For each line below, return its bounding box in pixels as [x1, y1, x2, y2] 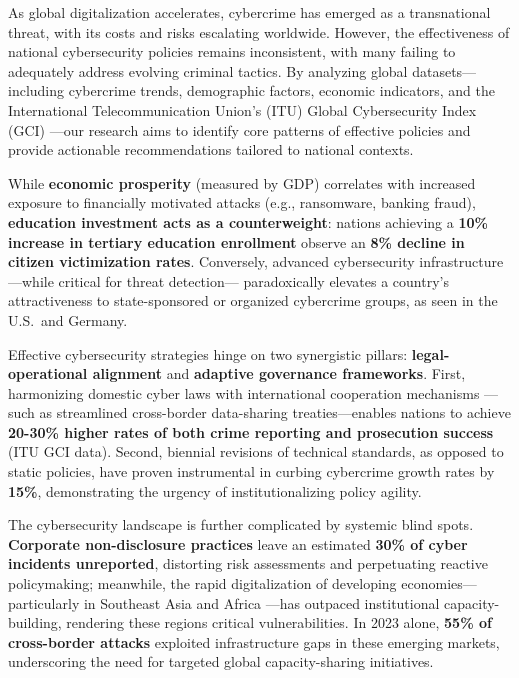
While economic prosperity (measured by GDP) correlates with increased [8, 172, 476, 193]
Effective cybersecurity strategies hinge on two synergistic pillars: [8, 343, 408, 364]
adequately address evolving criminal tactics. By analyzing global [8, 60, 408, 81]
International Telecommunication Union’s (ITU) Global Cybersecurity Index [8, 99, 477, 120]
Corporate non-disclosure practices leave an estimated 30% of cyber [8, 533, 468, 554]
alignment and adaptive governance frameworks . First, [92, 363, 466, 384]
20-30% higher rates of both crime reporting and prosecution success [8, 421, 494, 442]
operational [8, 363, 88, 384]
